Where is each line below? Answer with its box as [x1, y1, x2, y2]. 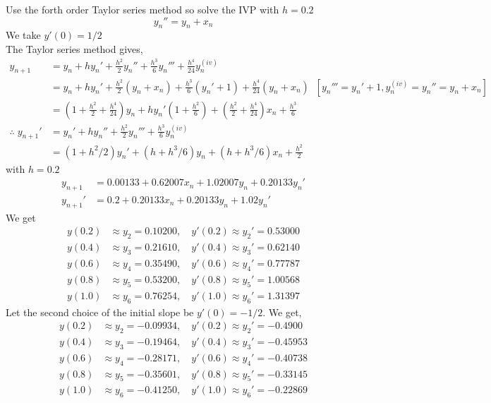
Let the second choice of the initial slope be [6, 304, 194, 319]
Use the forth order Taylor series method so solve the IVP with [6, 2, 279, 16]
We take [6, 28, 41, 42]
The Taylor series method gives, [6, 41, 143, 56]
